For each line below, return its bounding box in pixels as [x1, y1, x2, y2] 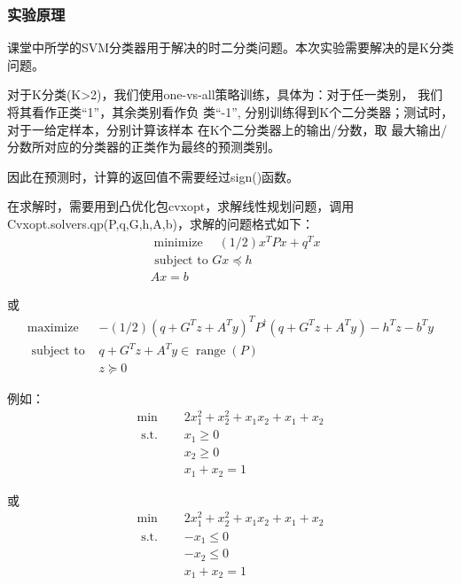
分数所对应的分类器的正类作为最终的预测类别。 [7, 137, 280, 156]
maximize [27, 321, 79, 334]
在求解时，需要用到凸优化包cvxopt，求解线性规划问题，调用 [7, 197, 355, 215]
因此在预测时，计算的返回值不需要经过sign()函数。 [7, 167, 300, 185]
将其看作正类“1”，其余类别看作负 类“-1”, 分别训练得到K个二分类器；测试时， [7, 103, 454, 121]
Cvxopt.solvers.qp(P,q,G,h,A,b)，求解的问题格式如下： [7, 214, 314, 232]
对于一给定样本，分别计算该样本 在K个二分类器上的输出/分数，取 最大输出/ [7, 120, 448, 138]
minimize [153, 236, 203, 249]
